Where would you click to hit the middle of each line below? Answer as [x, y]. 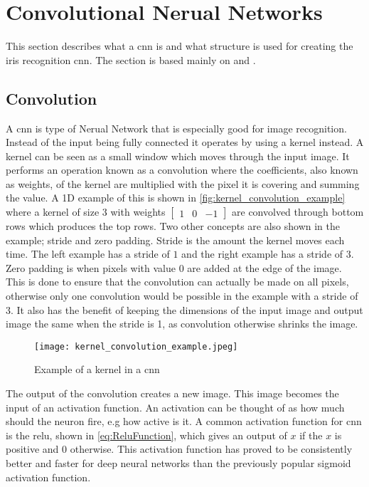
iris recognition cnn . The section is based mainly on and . [131, 59]
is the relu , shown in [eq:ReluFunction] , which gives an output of [146, 435]
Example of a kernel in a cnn [97, 369]
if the [311, 435]
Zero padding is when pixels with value [91, 267]
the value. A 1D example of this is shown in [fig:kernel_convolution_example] [176, 198]
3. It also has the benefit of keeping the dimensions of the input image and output [184, 309]
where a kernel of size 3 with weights [86, 212]
